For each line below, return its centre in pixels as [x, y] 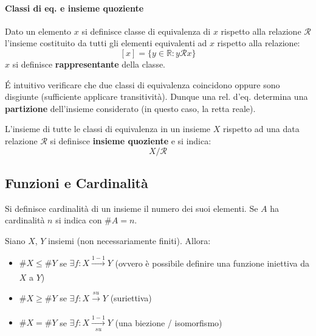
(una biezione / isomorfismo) [169, 322]
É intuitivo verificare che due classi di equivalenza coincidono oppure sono [143, 84]
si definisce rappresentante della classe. [89, 64]
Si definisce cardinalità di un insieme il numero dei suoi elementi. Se [132, 208]
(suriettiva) [131, 298]
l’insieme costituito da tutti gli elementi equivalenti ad [106, 43]
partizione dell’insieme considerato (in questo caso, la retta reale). [130, 108]
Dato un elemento [38, 31]
